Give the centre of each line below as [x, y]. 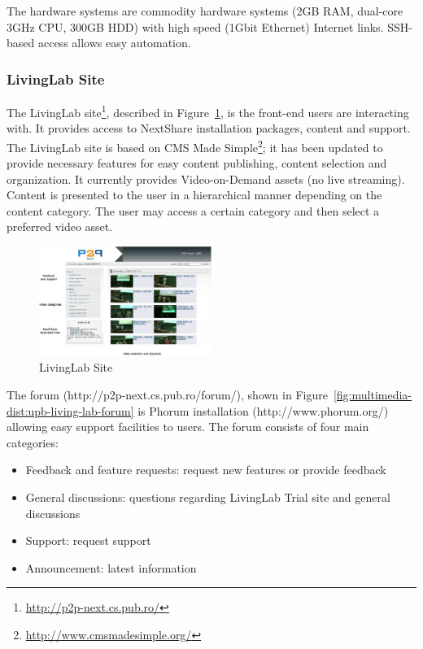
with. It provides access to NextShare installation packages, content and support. [209, 128]
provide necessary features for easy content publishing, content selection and [197, 163]
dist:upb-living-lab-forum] [70, 410]
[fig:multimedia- [372, 395]
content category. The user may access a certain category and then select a [193, 210]
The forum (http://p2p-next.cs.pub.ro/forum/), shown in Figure [167, 395]
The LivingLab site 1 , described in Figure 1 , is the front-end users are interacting [208, 111]
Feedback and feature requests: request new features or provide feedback [206, 470]
